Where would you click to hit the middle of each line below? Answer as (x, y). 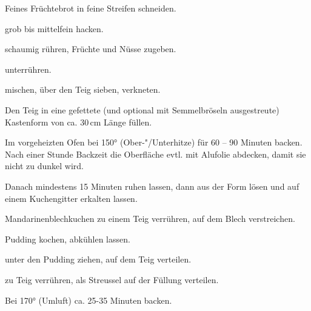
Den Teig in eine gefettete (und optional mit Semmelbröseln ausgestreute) (142, 109)
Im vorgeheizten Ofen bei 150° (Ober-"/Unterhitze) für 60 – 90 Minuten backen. (154, 142)
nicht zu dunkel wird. (44, 166)
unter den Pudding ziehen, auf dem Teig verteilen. (98, 259)
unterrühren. (28, 69)
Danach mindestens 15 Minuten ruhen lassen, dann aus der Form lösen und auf (152, 186)
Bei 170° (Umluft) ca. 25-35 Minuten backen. (89, 300)
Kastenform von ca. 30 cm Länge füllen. (79, 122)
